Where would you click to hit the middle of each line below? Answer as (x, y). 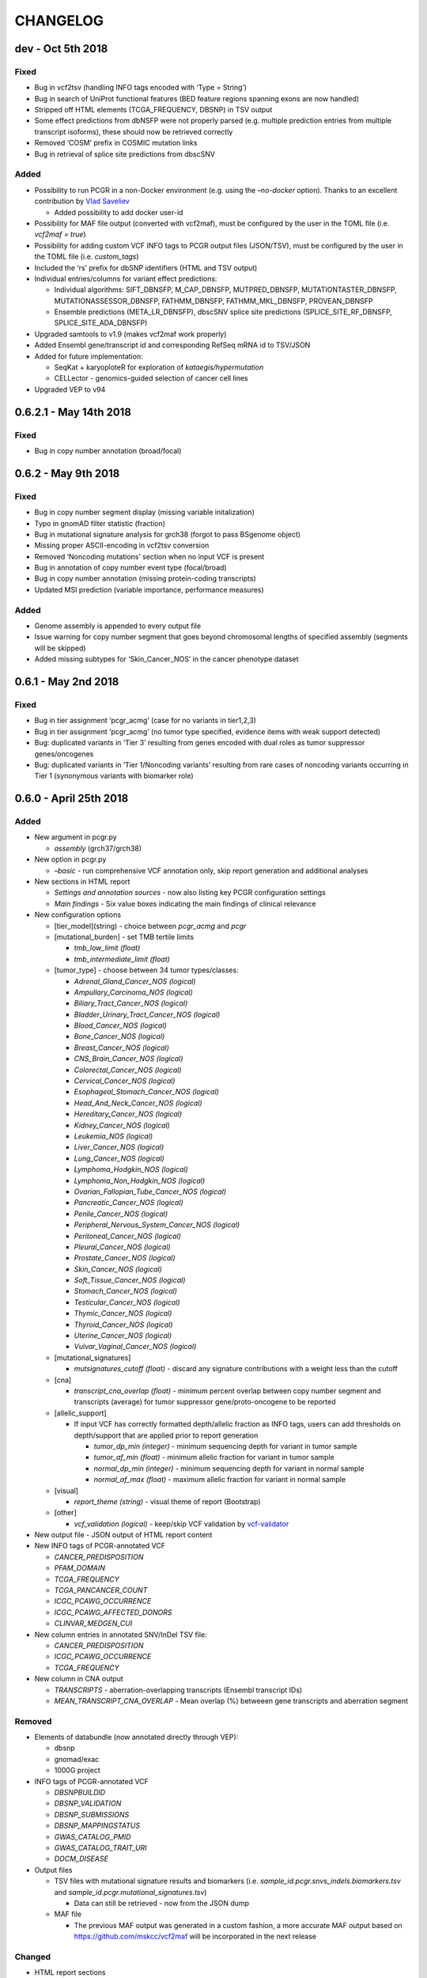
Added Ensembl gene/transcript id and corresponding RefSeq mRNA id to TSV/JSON (172, 345)
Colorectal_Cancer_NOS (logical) (128, 1070)
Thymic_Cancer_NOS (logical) (123, 1313)
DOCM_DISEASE (81, 1859)
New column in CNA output (79, 1679)
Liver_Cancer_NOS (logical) (119, 1147)
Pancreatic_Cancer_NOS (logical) (128, 1203)
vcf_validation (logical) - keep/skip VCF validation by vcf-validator (181, 1524)
